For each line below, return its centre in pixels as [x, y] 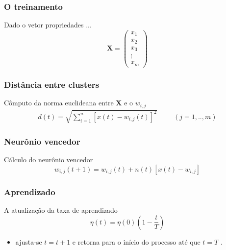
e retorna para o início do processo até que [136, 241]
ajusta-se [29, 241]
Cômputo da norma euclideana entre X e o [69, 103]
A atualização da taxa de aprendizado [61, 210]
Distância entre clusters [52, 84]
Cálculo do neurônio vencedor [49, 160]
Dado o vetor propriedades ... [48, 25]
